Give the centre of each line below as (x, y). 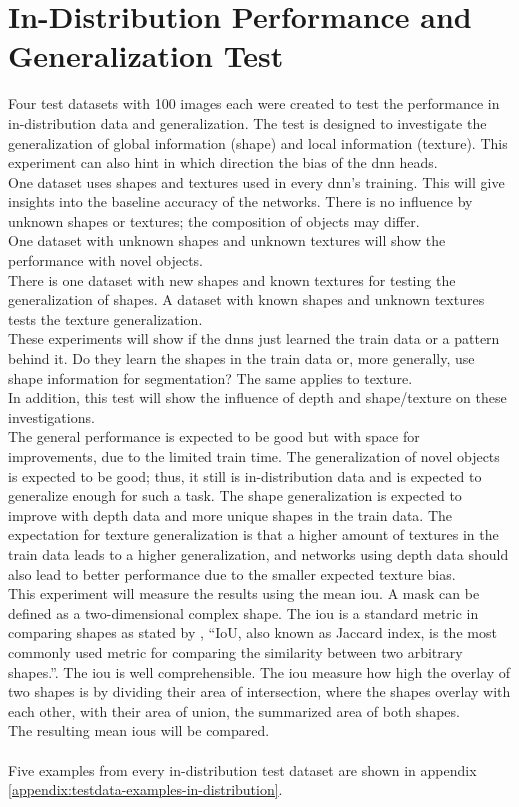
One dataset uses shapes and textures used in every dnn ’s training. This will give (256, 181)
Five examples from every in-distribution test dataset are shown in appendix (242, 769)
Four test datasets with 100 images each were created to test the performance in (254, 103)
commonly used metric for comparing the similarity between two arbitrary (235, 651)
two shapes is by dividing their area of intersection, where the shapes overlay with (259, 691)
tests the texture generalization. (105, 318)
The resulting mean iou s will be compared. (139, 730)
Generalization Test (146, 55)
